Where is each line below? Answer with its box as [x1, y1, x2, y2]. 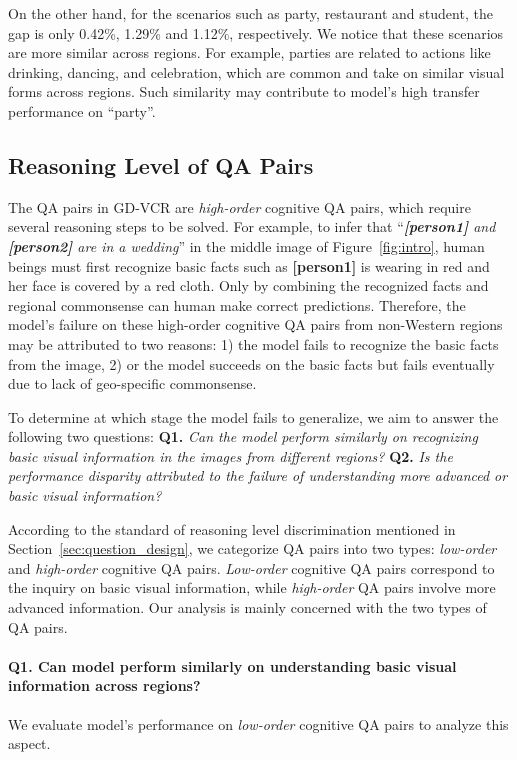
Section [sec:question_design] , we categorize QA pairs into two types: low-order [8, 538, 497, 559]
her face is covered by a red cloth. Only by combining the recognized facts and [8, 275, 489, 296]
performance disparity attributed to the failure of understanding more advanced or [8, 465, 508, 486]
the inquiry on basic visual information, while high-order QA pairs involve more [8, 577, 496, 598]
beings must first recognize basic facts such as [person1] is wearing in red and [8, 255, 490, 276]
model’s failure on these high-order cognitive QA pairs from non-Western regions [8, 314, 503, 335]
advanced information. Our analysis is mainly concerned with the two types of [8, 597, 487, 618]
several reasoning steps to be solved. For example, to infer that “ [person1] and [8, 216, 496, 237]
